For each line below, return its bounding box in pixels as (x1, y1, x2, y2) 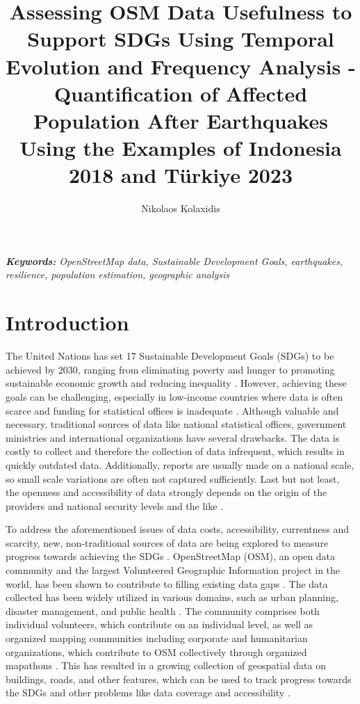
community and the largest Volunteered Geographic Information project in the (6, 563, 341, 577)
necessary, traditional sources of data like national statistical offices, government (6, 417, 347, 431)
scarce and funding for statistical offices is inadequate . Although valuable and (6, 403, 339, 417)
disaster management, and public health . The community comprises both (6, 603, 320, 618)
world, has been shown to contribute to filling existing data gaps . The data (6, 576, 328, 591)
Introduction (6, 308, 129, 337)
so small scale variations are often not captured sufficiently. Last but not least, (6, 471, 340, 486)
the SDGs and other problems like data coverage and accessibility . (6, 685, 291, 700)
